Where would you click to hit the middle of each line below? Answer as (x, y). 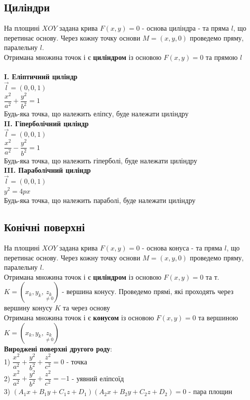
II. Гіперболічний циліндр (46, 123)
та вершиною (218, 317)
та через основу (87, 308)
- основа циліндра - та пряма (185, 28)
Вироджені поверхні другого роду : (58, 348)
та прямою (222, 57)
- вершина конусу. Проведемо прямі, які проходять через (148, 291)
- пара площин (210, 391)
